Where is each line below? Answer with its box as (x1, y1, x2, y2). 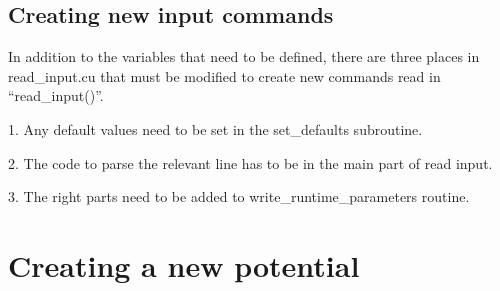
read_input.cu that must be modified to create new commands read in (8, 65, 441, 86)
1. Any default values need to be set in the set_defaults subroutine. (8, 118, 423, 139)
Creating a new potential (8, 244, 360, 285)
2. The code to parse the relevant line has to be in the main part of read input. (8, 152, 493, 173)
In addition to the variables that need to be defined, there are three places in (8, 46, 480, 67)
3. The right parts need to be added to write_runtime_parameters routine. (8, 186, 470, 207)
